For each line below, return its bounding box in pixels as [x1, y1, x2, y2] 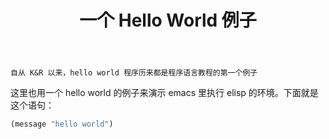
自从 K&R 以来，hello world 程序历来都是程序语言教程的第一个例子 [10, 68, 258, 78]
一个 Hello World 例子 [79, 9, 257, 32]
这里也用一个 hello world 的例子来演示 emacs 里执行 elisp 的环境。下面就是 [10, 87, 319, 99]
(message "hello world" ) [10, 119, 114, 130]
